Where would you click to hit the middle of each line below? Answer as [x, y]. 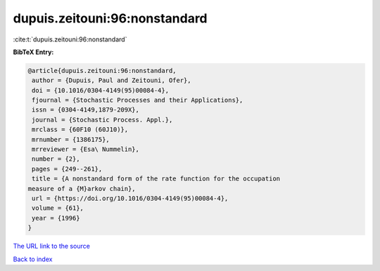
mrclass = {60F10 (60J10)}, [80, 130]
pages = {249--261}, [67, 169]
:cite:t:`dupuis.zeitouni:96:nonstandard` [70, 39]
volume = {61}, [58, 208]
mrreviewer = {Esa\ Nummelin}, [86, 150]
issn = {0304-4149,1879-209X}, [86, 110]
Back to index [33, 259]
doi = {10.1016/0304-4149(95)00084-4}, [100, 90]
